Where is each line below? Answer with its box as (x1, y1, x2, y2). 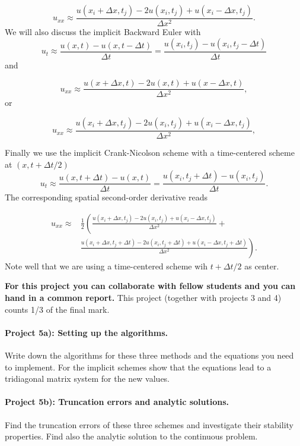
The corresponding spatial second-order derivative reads (5, 191, 208, 203)
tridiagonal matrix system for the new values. (5, 372, 170, 385)
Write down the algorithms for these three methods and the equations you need (5, 348, 294, 361)
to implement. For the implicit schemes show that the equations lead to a (5, 360, 272, 373)
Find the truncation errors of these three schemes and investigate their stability (5, 418, 293, 431)
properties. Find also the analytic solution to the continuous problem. (5, 430, 258, 442)
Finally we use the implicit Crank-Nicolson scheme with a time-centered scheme (5, 146, 295, 158)
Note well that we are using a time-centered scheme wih (5, 259, 208, 272)
